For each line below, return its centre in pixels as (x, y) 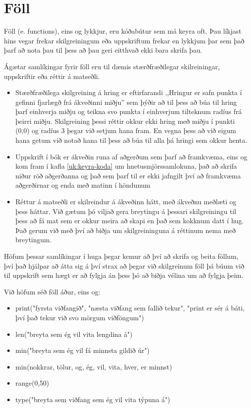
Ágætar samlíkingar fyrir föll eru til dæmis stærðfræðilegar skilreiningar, (112, 66)
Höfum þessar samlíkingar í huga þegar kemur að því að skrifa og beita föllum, (121, 256)
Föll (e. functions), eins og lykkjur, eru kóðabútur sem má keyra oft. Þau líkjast (123, 31)
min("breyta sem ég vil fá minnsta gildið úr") (82, 350)
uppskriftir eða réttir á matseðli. (52, 76)
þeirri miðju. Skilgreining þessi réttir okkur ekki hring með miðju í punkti (125, 121)
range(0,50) (32, 383)
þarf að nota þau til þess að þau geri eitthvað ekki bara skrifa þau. (103, 50)
